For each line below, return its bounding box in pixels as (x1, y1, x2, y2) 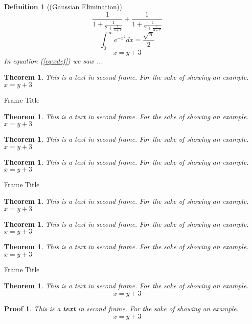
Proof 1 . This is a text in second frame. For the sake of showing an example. (4, 303, 239, 313)
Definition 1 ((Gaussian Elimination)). (4, 1, 124, 11)
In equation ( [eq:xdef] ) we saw (4, 55, 94, 65)
